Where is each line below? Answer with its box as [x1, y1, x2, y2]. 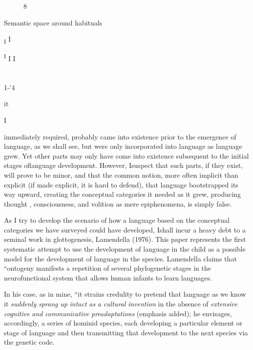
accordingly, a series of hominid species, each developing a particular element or [4, 318, 243, 328]
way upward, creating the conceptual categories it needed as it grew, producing [4, 189, 241, 199]
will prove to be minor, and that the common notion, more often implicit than [4, 169, 238, 180]
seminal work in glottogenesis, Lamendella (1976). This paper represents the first [4, 234, 246, 244]
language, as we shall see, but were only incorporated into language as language [4, 141, 242, 151]
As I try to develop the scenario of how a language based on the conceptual [4, 215, 230, 225]
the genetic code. [4, 337, 55, 347]
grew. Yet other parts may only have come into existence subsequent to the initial [4, 150, 249, 161]
